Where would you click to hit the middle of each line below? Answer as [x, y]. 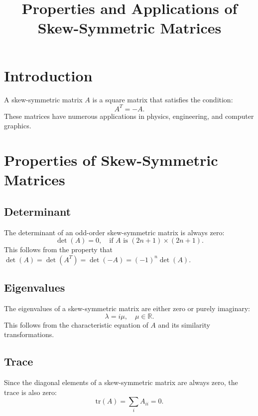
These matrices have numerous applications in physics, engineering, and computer [129, 116]
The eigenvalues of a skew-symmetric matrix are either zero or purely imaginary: [127, 308]
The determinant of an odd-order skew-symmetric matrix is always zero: [114, 232]
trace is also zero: [30, 392]
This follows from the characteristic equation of [76, 324]
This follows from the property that [59, 249]
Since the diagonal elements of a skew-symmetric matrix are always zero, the [121, 382]
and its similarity [184, 324]
